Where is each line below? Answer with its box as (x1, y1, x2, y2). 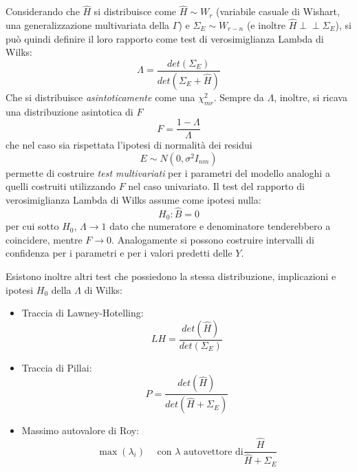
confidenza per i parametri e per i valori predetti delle (6, 246, 232, 260)
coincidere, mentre (6, 232, 83, 246)
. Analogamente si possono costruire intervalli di (111, 232, 314, 246)
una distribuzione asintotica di (6, 104, 133, 118)
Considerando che (6, 4, 80, 19)
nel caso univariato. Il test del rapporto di (128, 179, 305, 193)
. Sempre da (213, 89, 264, 104)
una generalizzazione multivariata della (6, 18, 170, 32)
